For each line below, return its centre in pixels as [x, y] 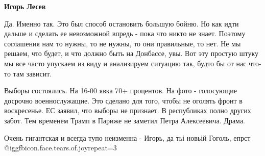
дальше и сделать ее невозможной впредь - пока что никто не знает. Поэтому [125, 33]
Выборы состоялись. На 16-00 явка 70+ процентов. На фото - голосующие [121, 90]
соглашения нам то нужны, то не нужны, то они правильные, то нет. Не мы [123, 43]
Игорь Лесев [25, 6]
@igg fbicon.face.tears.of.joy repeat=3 [61, 148]
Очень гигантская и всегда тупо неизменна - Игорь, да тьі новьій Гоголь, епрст [127, 137]
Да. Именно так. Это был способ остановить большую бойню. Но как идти [122, 23]
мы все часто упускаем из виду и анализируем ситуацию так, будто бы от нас [125, 63]
